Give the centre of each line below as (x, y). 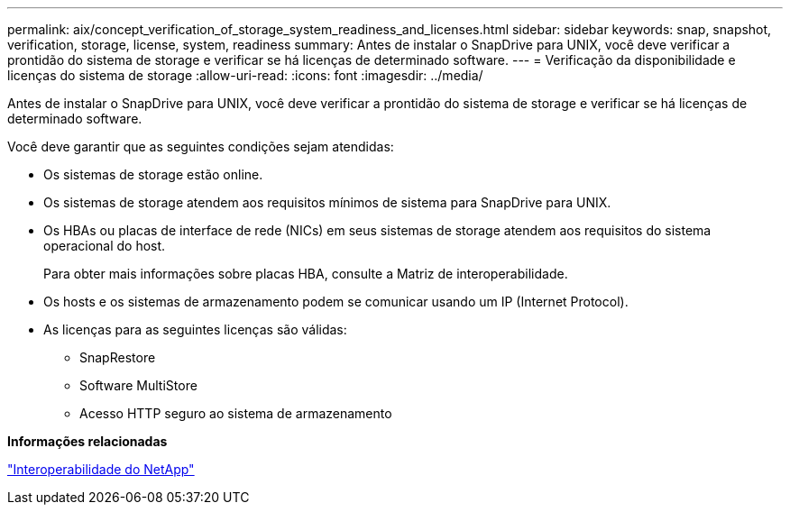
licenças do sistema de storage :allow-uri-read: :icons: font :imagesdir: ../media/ (245, 75)
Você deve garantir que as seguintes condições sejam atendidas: (201, 146)
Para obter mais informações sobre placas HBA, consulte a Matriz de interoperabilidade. (306, 274)
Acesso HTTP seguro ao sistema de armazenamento (236, 413)
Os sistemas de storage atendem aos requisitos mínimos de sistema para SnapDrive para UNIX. (327, 202)
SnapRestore (118, 357)
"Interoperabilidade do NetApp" (101, 469)
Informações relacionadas (87, 441)
